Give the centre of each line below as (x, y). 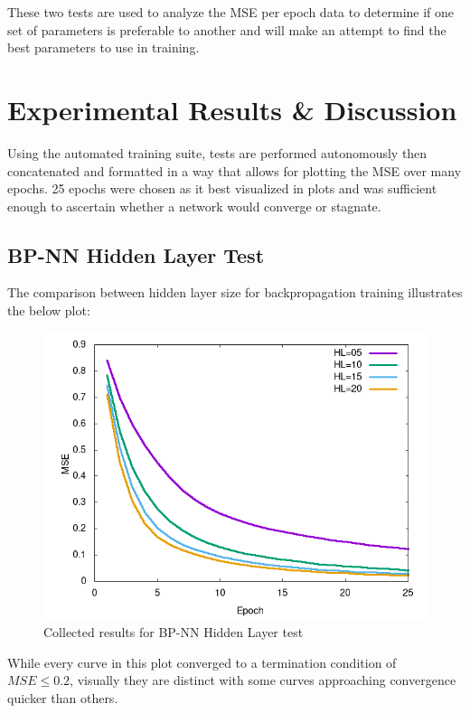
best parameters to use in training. (103, 47)
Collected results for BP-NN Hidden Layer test (174, 632)
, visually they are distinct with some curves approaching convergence (263, 680)
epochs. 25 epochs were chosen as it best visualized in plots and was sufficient (222, 188)
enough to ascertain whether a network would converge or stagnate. (194, 206)
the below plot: (49, 310)
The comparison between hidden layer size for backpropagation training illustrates (235, 292)
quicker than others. (63, 698)
